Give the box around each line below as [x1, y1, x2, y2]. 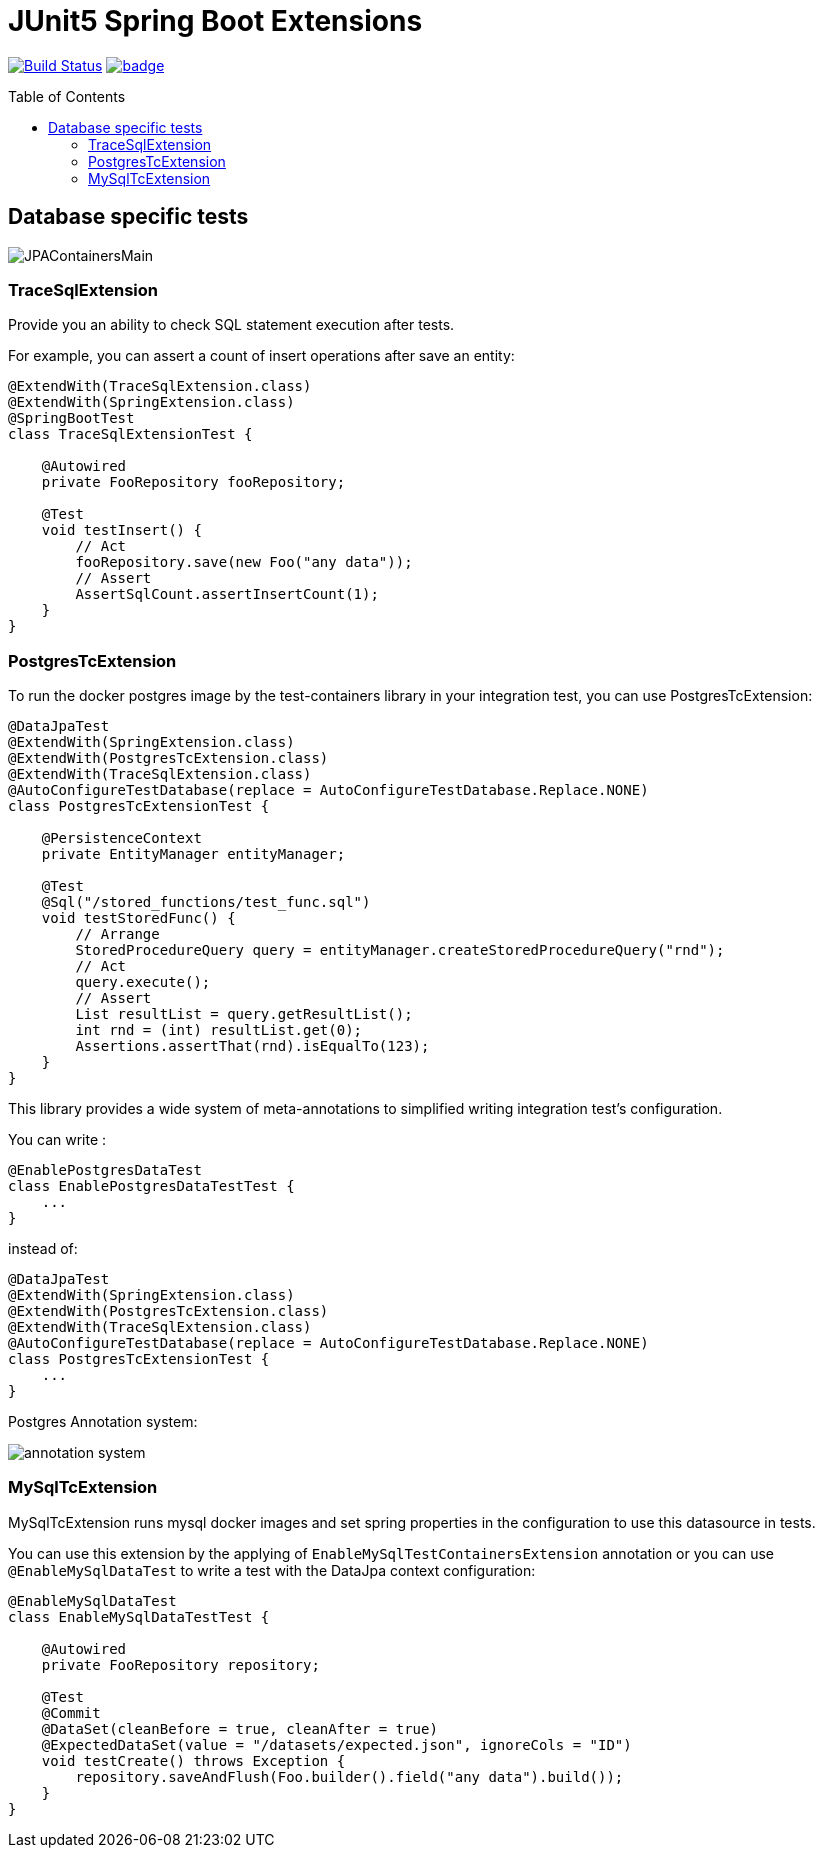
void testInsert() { [41, 522, 202, 539]
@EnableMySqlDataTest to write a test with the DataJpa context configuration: [8, 1561, 536, 1579]
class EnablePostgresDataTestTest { [8, 1178, 295, 1195]
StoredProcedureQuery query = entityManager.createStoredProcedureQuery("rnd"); [75, 942, 725, 959]
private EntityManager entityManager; [41, 846, 346, 863]
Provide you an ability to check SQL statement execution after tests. [8, 316, 455, 334]
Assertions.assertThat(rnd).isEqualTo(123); [75, 1038, 430, 1055]
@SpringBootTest [8, 410, 135, 427]
